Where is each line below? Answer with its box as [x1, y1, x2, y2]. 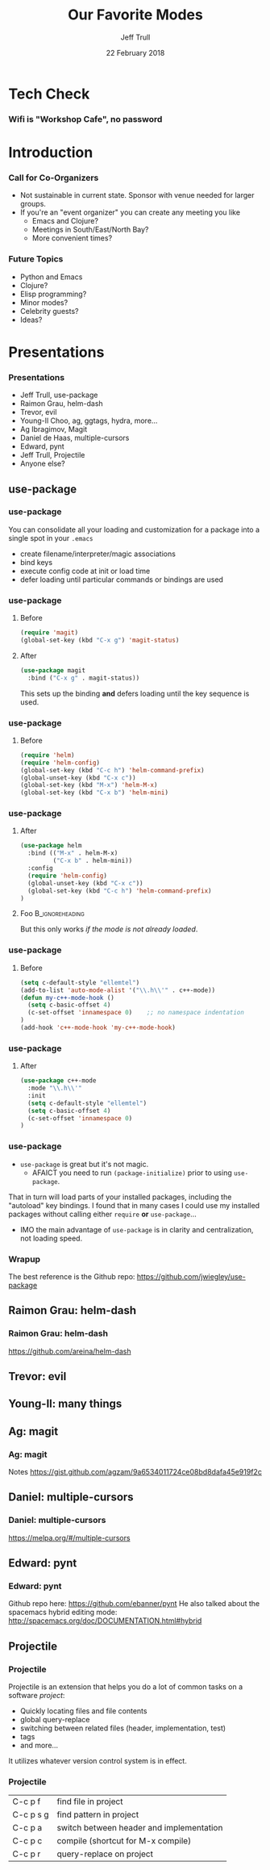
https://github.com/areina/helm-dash [8, 1346, 131, 1356]
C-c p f [12, 1796, 41, 1807]
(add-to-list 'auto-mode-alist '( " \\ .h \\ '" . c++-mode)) [19, 986, 216, 994]
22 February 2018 [106, 48, 165, 57]
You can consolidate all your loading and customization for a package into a [8, 525, 260, 534]
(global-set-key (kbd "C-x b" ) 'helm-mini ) [19, 789, 169, 797]
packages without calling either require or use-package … [8, 1209, 197, 1219]
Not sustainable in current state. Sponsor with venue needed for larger [19, 190, 255, 200]
